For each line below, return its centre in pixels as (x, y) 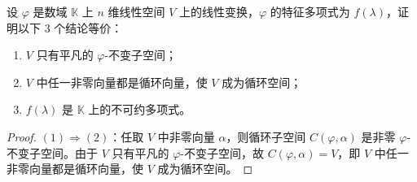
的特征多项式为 (310, 11)
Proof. (22, 136)
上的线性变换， (219, 11)
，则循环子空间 (266, 136)
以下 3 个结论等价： (70, 27)
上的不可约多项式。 (140, 109)
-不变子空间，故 (222, 152)
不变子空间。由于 (52, 152)
